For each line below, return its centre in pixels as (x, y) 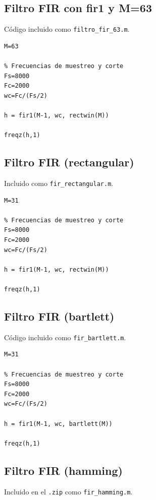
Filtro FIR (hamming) (63, 470)
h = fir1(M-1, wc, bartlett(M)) (58, 424)
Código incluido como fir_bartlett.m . (65, 337)
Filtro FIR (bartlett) (59, 316)
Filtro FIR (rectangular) (69, 162)
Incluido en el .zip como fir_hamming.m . (68, 491)
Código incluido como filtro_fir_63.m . (67, 29)
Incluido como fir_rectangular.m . (59, 183)
